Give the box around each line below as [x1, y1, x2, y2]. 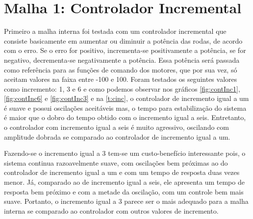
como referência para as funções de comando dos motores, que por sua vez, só [4, 64, 237, 74]
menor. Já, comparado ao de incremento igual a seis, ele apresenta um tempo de [4, 177, 245, 187]
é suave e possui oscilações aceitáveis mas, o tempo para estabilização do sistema [4, 102, 247, 113]
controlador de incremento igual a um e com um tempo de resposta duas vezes [4, 167, 240, 177]
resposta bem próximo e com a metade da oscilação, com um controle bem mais [4, 186, 244, 196]
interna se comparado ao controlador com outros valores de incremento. [4, 205, 219, 216]
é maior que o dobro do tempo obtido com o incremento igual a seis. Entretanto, [4, 112, 246, 122]
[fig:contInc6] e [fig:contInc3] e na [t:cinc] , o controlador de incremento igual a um [4, 93, 249, 103]
